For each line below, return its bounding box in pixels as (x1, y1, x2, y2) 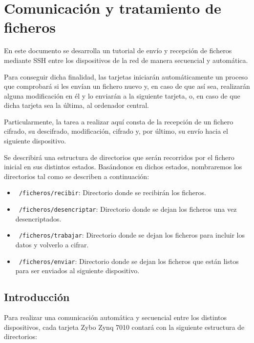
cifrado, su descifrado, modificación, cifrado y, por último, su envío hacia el (4, 126, 228, 136)
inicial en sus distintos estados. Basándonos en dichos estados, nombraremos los (4, 161, 242, 172)
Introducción (4, 289, 70, 304)
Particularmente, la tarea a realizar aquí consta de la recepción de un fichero (4, 116, 233, 126)
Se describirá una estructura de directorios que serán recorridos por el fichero (4, 152, 234, 162)
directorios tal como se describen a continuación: (4, 171, 149, 181)
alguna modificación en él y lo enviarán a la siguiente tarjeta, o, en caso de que (4, 90, 240, 101)
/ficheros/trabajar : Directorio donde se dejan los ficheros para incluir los (19, 230, 245, 240)
